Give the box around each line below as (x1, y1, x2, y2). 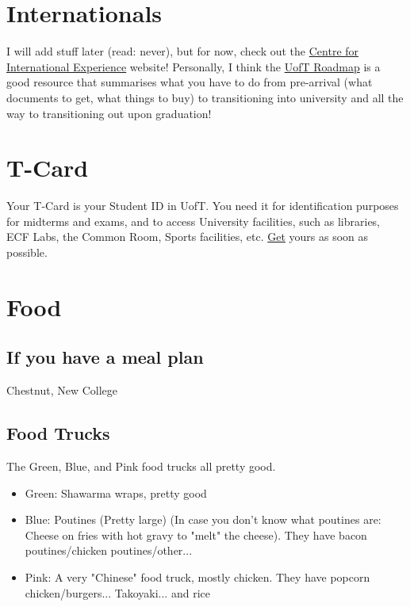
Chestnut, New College (6, 382, 118, 399)
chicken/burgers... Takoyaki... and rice (25, 584, 210, 601)
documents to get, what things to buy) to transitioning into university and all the (6, 89, 404, 105)
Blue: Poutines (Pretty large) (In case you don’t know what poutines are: (25, 511, 381, 528)
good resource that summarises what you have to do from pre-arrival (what (6, 74, 373, 90)
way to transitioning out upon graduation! (6, 105, 212, 121)
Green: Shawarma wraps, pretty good (25, 484, 207, 501)
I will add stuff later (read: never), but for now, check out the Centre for (6, 43, 359, 59)
